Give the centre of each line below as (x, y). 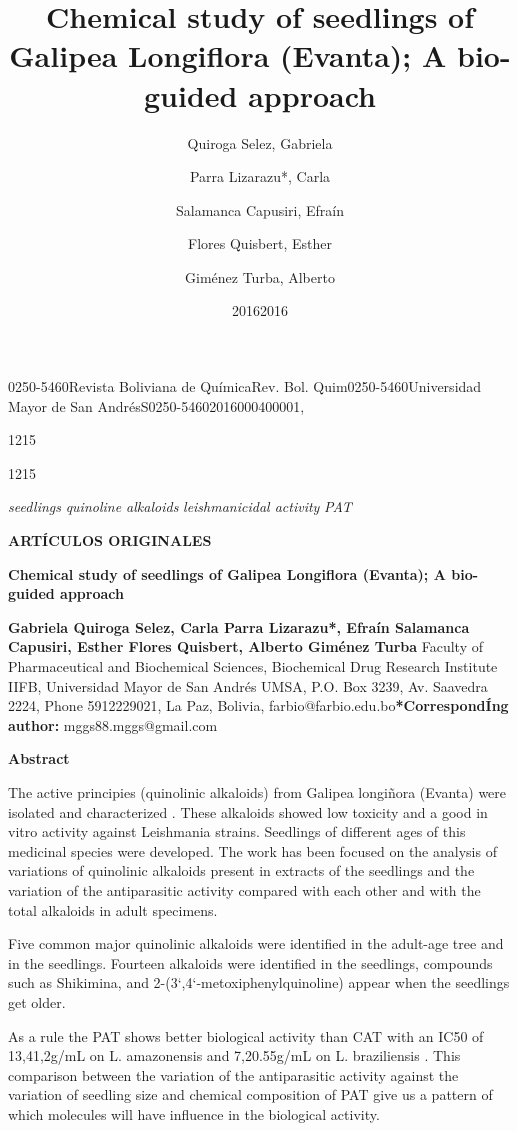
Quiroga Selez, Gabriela (260, 142)
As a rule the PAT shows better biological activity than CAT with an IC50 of (246, 1035)
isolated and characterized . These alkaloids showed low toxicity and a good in (248, 811)
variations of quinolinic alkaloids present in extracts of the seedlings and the (241, 870)
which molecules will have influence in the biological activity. (194, 1113)
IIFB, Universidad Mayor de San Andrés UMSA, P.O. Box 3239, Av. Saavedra (248, 685)
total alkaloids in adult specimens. (113, 909)
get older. (37, 1001)
